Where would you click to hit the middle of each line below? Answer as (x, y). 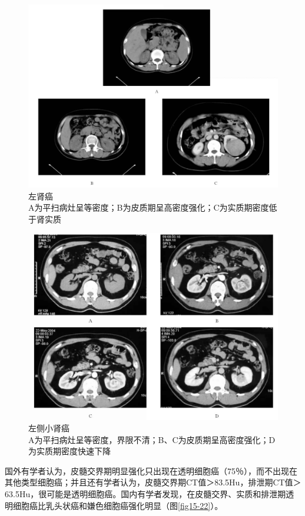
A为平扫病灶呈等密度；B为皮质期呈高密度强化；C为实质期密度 (149, 207)
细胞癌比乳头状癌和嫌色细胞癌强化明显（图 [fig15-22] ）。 (118, 505)
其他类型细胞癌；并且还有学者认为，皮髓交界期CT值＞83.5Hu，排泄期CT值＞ (153, 482)
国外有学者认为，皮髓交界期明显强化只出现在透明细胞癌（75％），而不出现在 (151, 470)
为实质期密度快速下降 (69, 451)
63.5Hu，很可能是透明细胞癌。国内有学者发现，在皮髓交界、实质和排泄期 (145, 494)
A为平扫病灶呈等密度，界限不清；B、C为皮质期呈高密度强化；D (152, 439)
